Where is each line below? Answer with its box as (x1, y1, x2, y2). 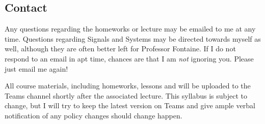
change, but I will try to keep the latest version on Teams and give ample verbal (5, 100, 255, 111)
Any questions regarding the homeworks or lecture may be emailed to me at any (5, 23, 256, 34)
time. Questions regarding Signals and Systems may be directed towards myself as (5, 33, 261, 44)
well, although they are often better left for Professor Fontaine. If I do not (5, 43, 236, 54)
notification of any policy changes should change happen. (5, 110, 182, 120)
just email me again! (5, 63, 68, 74)
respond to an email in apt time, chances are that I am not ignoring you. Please (5, 53, 254, 64)
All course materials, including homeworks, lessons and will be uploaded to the (5, 80, 251, 91)
